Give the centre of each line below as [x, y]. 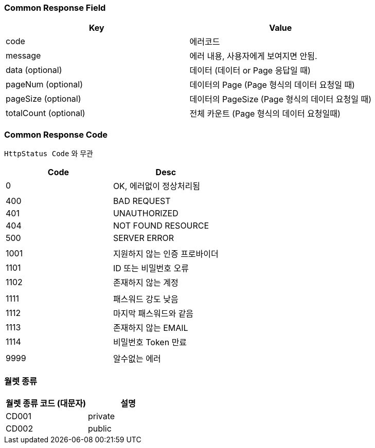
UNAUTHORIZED [146, 213]
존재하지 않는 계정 [146, 283]
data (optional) [34, 70]
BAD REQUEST [142, 201]
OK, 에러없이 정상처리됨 [156, 186]
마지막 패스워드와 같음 [153, 314]
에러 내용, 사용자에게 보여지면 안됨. [253, 56]
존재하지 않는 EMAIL [150, 328]
